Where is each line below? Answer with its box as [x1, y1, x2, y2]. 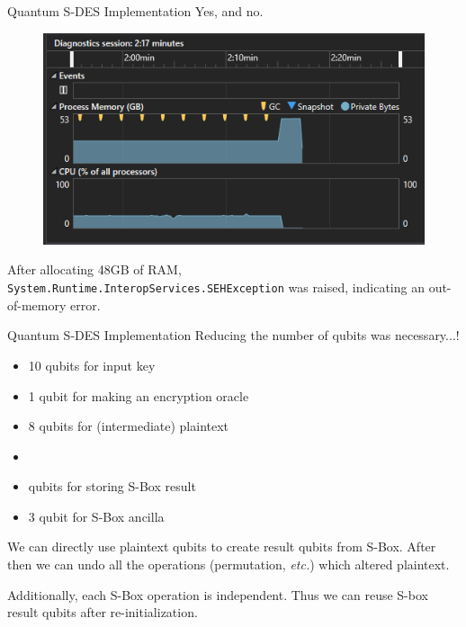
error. [70, 295, 101, 314]
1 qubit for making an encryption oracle [28, 386, 249, 405]
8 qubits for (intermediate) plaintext [28, 417, 229, 435]
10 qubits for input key [28, 355, 156, 374]
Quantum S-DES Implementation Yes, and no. [7, 2, 264, 20]
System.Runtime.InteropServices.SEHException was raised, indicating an [7, 278, 425, 297]
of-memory [7, 295, 67, 314]
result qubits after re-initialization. [7, 603, 198, 622]
